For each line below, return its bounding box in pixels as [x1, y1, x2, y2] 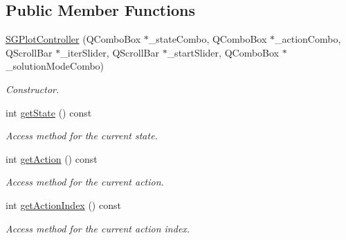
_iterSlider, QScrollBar [60, 45, 159, 59]
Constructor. [6, 81, 60, 96]
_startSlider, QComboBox [167, 45, 279, 59]
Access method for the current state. [6, 128, 158, 143]
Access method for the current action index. [6, 221, 190, 235]
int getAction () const [6, 151, 98, 166]
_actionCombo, [274, 32, 341, 46]
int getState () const [6, 105, 92, 119]
